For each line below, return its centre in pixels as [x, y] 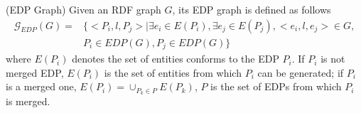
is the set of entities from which [173, 72]
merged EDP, [35, 72]
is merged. [28, 101]
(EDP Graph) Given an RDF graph [83, 9]
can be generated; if [301, 72]
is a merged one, [41, 86]
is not [333, 59]
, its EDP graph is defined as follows [252, 9]
